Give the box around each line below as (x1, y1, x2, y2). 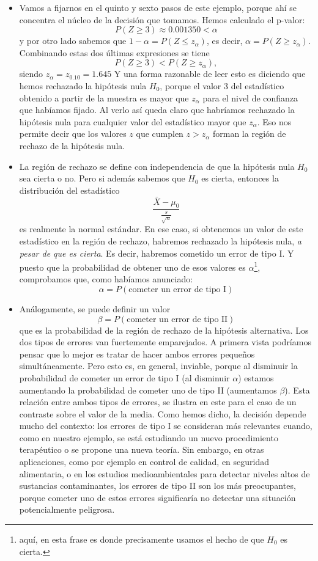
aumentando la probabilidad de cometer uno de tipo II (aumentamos (19, 383, 277, 396)
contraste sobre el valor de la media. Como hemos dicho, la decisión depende (19, 407, 306, 420)
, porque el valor (160, 79, 221, 92)
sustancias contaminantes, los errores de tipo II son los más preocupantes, (19, 479, 296, 492)
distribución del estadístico (19, 183, 120, 196)
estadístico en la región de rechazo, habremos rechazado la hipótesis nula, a (19, 234, 301, 247)
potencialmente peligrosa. (19, 503, 115, 516)
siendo (19, 67, 43, 80)
